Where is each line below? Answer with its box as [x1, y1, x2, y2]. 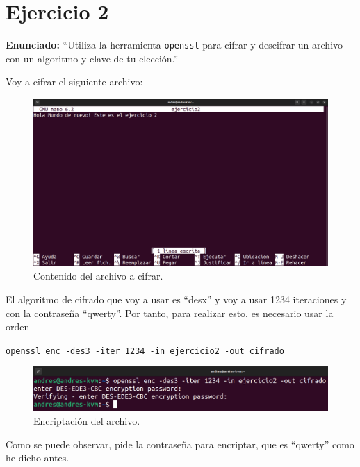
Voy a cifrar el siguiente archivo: [6, 74, 143, 89]
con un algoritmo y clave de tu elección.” [6, 51, 179, 65]
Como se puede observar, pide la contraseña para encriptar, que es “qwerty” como [6, 436, 354, 451]
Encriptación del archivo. [33, 414, 140, 428]
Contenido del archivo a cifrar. [33, 269, 163, 283]
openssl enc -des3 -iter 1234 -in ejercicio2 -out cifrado [6, 346, 284, 356]
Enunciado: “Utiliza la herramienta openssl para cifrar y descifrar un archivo [6, 37, 343, 52]
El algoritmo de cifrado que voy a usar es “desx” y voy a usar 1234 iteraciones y [6, 291, 347, 306]
